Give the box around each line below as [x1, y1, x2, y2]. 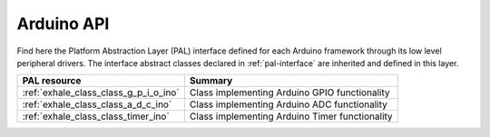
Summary [189, 74, 233, 87]
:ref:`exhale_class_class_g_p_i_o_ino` [22, 86, 181, 99]
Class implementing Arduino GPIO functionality [189, 86, 390, 99]
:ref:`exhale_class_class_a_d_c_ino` [22, 98, 172, 111]
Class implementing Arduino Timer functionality [189, 110, 394, 122]
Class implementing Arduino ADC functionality [189, 98, 387, 111]
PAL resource [22, 74, 82, 87]
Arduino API [16, 14, 110, 34]
